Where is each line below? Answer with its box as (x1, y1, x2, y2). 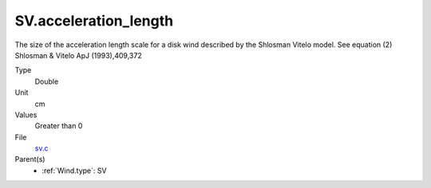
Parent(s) (14, 155, 45, 164)
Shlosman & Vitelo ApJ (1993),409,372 (14, 50, 143, 60)
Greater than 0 (34, 121, 83, 131)
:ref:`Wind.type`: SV (42, 166, 107, 175)
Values (14, 110, 38, 119)
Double (34, 76, 59, 86)
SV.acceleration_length (14, 12, 174, 29)
